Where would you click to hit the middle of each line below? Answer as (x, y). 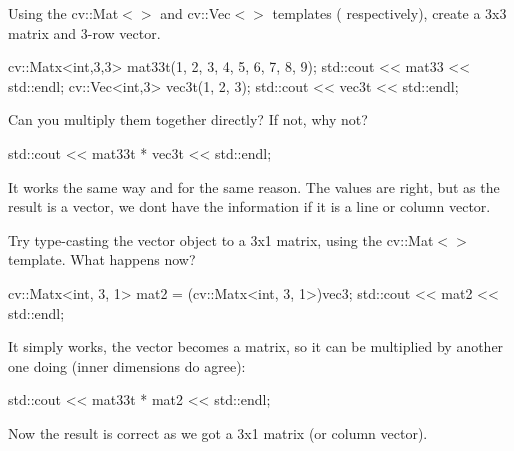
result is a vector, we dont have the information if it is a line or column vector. (249, 206)
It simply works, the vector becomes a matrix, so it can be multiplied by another (256, 346)
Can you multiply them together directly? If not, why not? (188, 119)
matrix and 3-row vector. (84, 32)
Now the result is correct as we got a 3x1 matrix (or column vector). (218, 432)
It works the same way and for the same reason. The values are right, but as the (254, 186)
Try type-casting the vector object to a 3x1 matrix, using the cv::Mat (221, 239)
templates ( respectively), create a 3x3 (389, 13)
